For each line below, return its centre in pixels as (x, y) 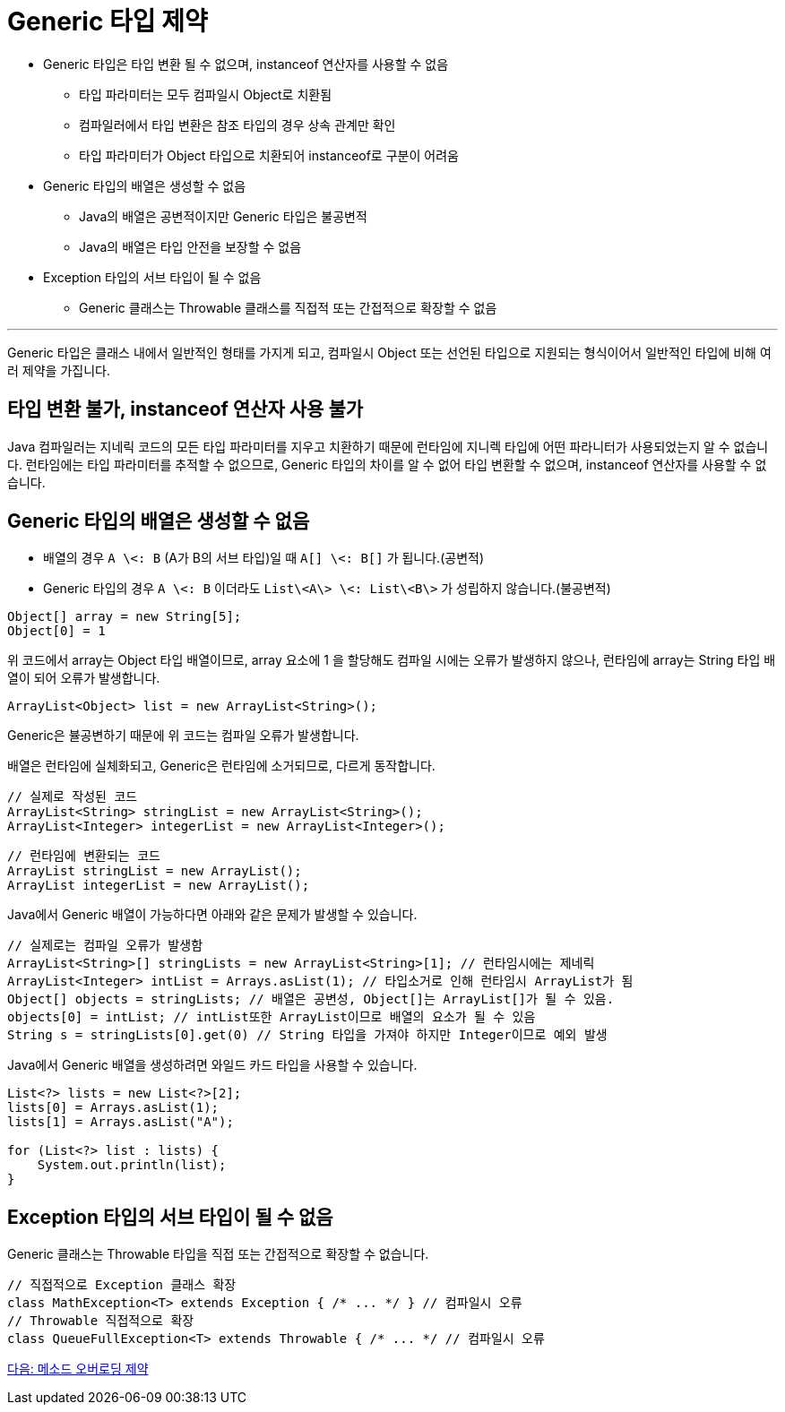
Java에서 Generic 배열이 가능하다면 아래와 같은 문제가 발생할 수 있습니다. (212, 915)
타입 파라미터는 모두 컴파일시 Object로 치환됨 (206, 94)
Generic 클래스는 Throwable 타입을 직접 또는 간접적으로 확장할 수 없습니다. (218, 1254)
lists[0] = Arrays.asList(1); (113, 1108)
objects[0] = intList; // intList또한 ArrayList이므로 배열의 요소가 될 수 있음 (272, 1017)
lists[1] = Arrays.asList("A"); (121, 1122)
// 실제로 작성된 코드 (73, 797)
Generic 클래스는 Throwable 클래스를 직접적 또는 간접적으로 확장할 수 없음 (288, 307)
